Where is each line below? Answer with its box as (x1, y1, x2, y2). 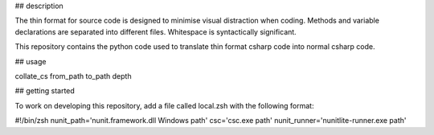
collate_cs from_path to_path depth (14, 71, 132, 80)
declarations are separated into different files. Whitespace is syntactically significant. (14, 27, 297, 36)
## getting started (14, 86, 76, 96)
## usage (14, 56, 47, 66)
